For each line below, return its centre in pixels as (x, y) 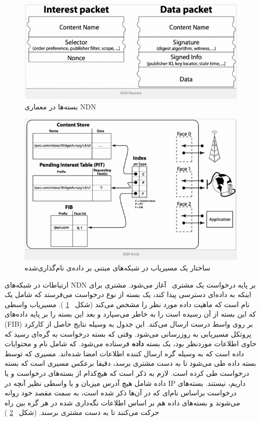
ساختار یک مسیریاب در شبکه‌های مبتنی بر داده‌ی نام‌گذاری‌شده (117, 268)
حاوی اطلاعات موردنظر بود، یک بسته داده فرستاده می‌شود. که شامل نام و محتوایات (131, 343)
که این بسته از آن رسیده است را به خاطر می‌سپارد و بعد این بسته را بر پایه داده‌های (130, 314)
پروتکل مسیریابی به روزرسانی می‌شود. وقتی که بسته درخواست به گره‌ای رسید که (128, 333)
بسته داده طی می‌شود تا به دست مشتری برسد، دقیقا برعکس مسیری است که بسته (131, 363)
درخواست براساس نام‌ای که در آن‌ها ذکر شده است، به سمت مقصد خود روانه (121, 393)
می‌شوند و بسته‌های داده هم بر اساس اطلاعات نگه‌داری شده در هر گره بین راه (122, 402)
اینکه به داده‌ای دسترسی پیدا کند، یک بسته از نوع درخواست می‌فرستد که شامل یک (128, 294)
